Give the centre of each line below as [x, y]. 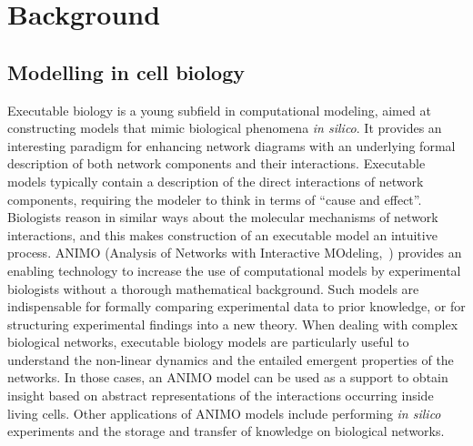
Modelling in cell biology [126, 71]
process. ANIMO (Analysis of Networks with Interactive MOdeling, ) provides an [235, 253]
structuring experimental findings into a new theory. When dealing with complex [233, 324]
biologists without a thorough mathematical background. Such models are [213, 288]
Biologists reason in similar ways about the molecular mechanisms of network [223, 217]
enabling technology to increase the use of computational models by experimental [234, 270]
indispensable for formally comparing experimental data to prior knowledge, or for [236, 306]
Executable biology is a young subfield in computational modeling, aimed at [219, 110]
